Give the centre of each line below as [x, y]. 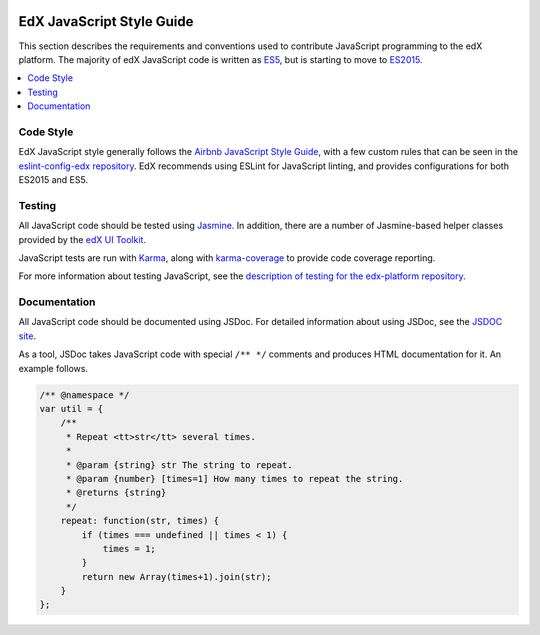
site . [27, 336]
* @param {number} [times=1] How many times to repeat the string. [234, 478]
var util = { [71, 408]
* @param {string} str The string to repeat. [179, 464]
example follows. [53, 368]
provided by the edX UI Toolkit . [82, 239]
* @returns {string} [116, 493]
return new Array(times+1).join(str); [176, 576]
